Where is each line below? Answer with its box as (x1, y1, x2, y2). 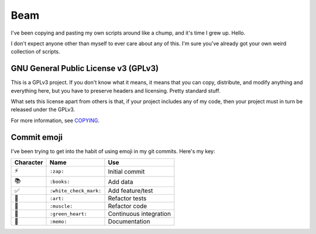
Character (14, 158, 43, 167)
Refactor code (108, 202, 147, 211)
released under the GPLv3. (11, 106, 75, 113)
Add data (108, 178, 133, 186)
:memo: (50, 218, 67, 225)
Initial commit (108, 167, 145, 175)
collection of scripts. (11, 48, 61, 55)
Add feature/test (108, 186, 153, 195)
